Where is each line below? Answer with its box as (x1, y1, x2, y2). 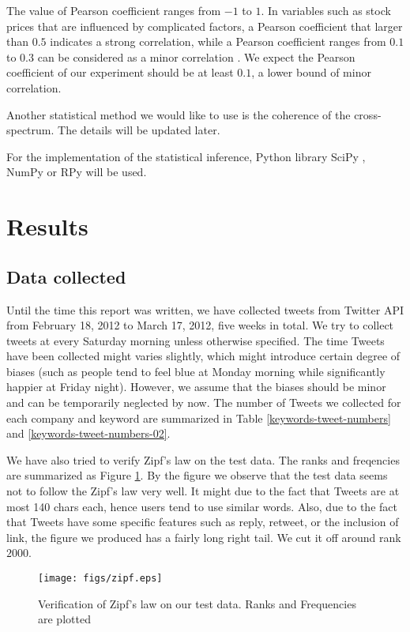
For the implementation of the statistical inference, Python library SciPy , (6, 148, 366, 164)
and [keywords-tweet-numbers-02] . (6, 425, 171, 442)
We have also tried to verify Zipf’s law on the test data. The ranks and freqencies (6, 451, 400, 468)
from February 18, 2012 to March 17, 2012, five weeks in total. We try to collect (6, 317, 394, 333)
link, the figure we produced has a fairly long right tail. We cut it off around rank (6, 529, 401, 545)
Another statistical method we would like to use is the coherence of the (6, 106, 351, 122)
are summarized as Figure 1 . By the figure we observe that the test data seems (6, 467, 388, 483)
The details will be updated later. (58, 122, 220, 138)
